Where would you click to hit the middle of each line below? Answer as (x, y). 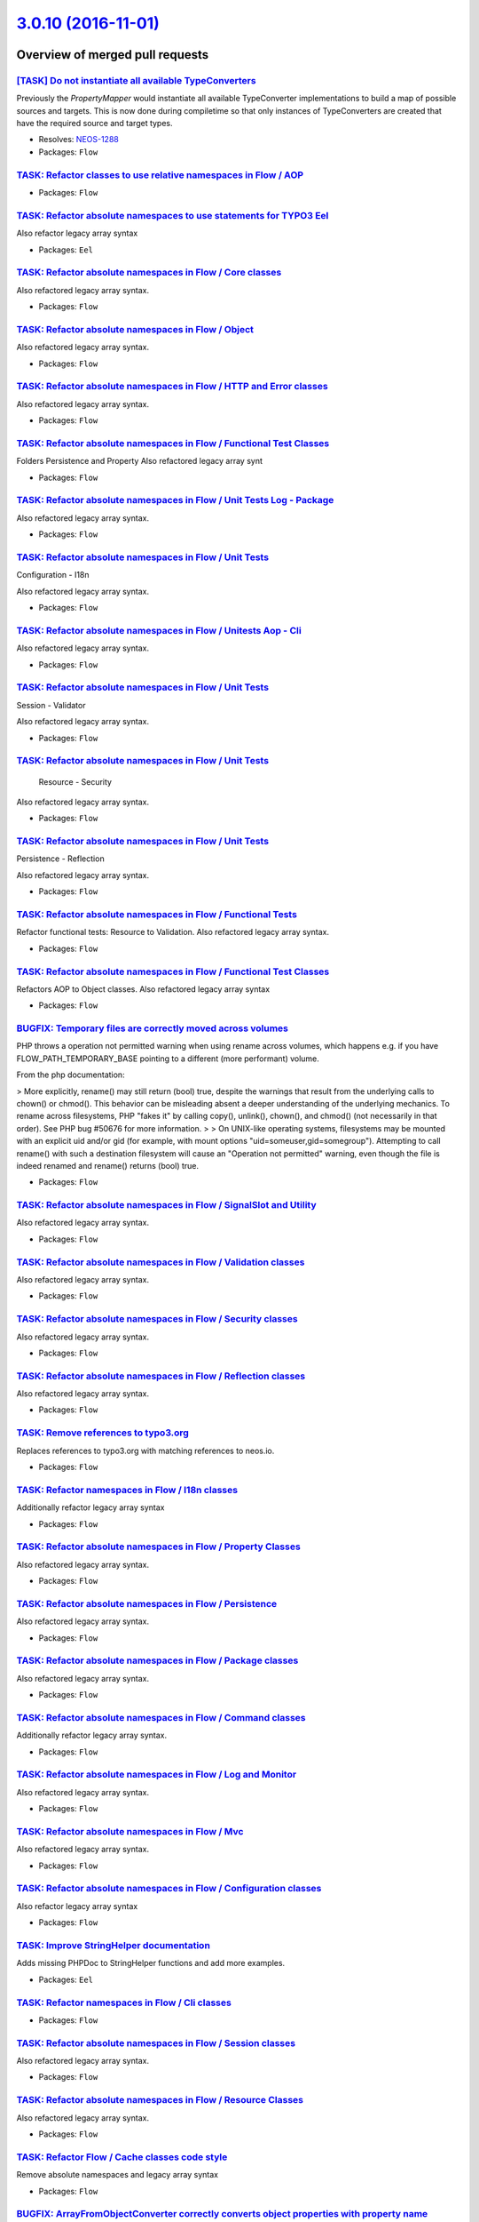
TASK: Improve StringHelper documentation (113, 1946)
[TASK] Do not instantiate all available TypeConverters (136, 80)
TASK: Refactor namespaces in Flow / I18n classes (127, 1490)
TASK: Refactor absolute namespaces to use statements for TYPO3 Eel (173, 215)
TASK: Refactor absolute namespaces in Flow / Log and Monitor (157, 1775)
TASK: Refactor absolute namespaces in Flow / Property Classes (158, 1547)
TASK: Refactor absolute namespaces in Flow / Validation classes (161, 1262)
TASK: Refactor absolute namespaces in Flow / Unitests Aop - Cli (159, 630)
